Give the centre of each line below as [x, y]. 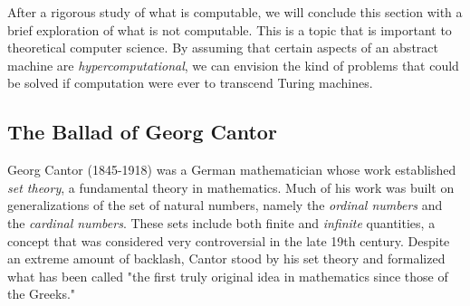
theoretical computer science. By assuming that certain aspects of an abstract [223, 48]
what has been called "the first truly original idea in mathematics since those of [228, 276]
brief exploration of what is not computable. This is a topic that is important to [230, 29]
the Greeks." [42, 294]
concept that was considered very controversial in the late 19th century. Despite [229, 240]
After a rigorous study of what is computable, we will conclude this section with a [235, 12]
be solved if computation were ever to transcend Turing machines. [190, 83]
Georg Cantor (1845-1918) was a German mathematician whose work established [232, 170]
